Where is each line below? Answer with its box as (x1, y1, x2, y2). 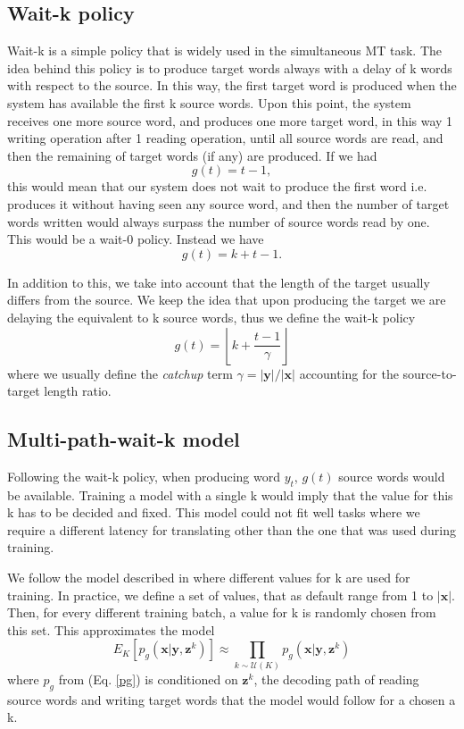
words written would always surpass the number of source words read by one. (7, 212, 430, 230)
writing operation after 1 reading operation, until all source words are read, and (7, 129, 443, 147)
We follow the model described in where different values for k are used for (7, 568, 410, 587)
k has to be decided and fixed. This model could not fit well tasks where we (7, 503, 420, 522)
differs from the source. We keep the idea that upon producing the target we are (7, 290, 446, 309)
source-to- (402, 364, 457, 382)
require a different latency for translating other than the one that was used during (7, 520, 456, 539)
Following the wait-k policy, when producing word (7, 466, 280, 485)
